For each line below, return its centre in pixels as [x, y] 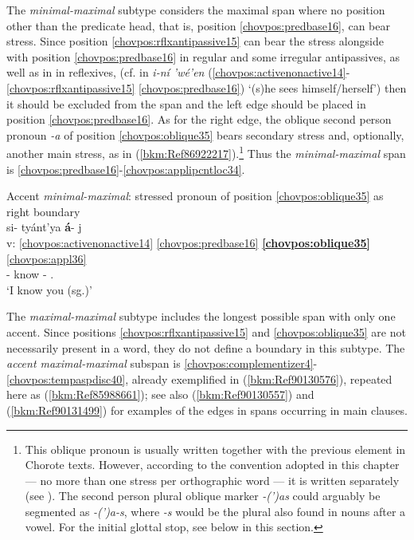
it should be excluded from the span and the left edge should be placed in [186, 103]
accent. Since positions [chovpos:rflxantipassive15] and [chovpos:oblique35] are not [206, 331]
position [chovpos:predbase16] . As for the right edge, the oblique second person [199, 119]
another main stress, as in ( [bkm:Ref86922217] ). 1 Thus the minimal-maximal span [206, 152]
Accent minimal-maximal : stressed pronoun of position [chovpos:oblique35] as [195, 196]
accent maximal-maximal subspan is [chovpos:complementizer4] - [162, 363]
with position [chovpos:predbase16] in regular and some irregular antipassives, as [203, 56]
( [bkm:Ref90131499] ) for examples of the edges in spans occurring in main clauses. [207, 410]
